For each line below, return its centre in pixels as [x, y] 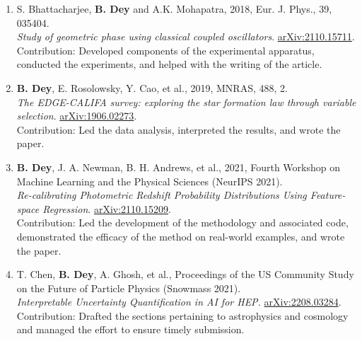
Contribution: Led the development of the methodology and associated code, [182, 222]
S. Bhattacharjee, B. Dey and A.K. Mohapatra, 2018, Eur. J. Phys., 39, [174, 8]
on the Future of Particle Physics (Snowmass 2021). [129, 288]
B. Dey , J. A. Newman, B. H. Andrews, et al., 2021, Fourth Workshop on [178, 167]
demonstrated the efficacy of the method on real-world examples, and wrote [181, 236]
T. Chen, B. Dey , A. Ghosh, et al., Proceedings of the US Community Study [185, 274]
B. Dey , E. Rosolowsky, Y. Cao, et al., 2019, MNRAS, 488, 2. [152, 87]
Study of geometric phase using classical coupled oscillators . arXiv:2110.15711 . [186, 36]
